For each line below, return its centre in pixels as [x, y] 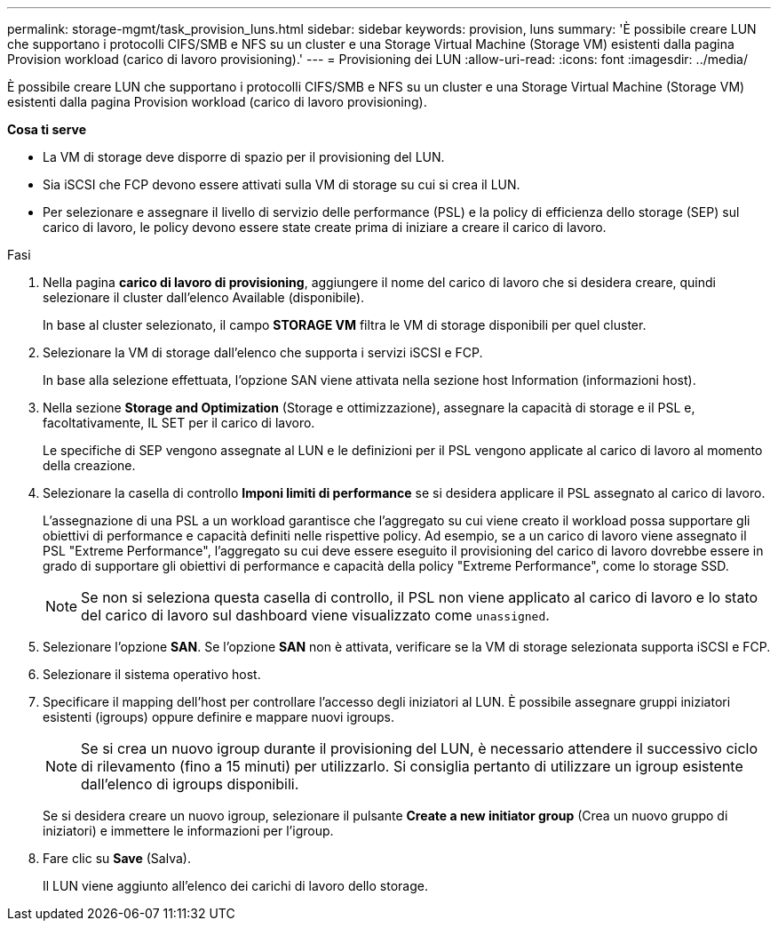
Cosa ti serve [47, 129]
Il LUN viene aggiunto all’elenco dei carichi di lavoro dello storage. [235, 886]
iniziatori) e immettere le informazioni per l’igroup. [188, 831]
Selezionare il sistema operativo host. [152, 674]
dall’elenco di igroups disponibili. [190, 784]
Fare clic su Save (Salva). [117, 858]
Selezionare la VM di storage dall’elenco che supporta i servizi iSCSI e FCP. [263, 352]
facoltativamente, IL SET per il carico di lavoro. [179, 423]
